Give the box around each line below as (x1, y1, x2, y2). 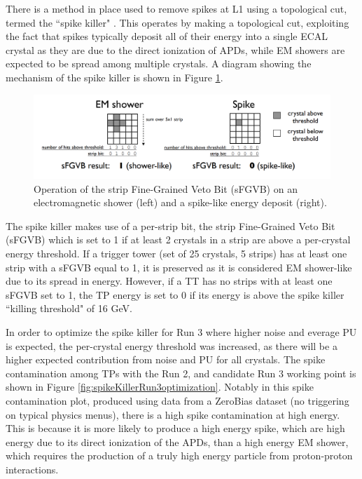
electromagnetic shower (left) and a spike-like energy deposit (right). (34, 195, 327, 210)
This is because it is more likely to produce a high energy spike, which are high (6, 421, 345, 436)
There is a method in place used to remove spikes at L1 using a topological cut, (6, 1, 347, 15)
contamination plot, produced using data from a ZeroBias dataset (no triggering (6, 393, 349, 407)
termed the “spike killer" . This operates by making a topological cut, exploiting (6, 15, 349, 29)
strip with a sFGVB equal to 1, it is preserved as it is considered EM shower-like (6, 259, 352, 274)
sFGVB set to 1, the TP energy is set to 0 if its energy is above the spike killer (6, 287, 344, 302)
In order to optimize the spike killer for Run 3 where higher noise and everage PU (6, 324, 357, 339)
